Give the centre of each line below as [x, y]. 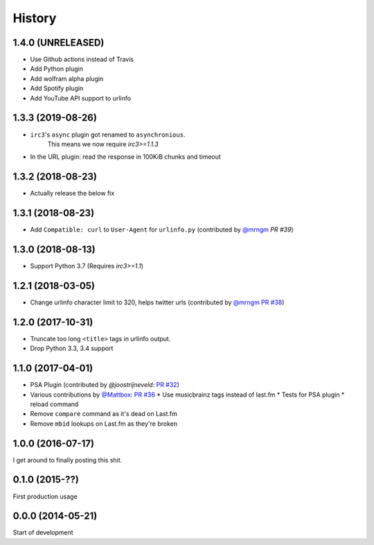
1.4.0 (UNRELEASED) [59, 43]
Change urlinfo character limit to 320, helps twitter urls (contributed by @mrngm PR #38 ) [157, 302]
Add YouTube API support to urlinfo [81, 98]
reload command [54, 404]
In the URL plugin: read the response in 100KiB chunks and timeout [125, 157]
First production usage [45, 496]
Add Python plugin [56, 69]
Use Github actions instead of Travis [82, 60]
